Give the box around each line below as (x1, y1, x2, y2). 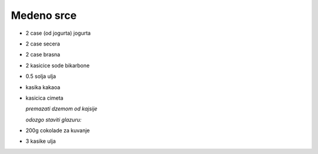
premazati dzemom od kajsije (25, 105, 98, 112)
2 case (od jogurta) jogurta (25, 30, 91, 37)
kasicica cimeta (25, 94, 64, 101)
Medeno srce (11, 9, 77, 22)
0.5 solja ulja (25, 73, 56, 80)
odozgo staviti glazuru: (25, 116, 82, 123)
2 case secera (25, 40, 60, 47)
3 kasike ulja (25, 137, 56, 145)
